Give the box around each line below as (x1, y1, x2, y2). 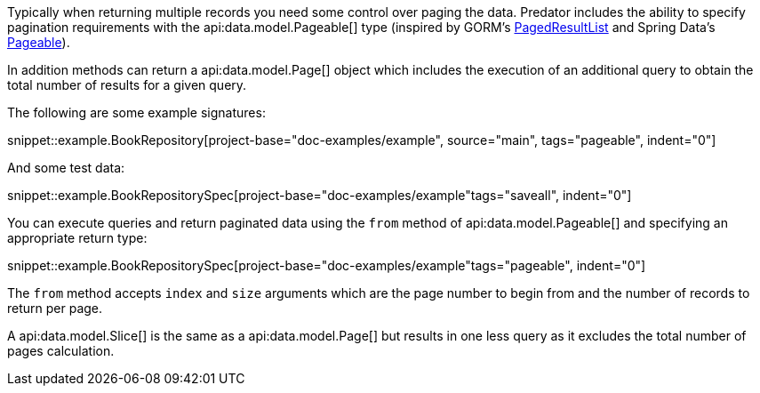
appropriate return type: (7, 230, 148, 245)
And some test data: (7, 160, 125, 175)
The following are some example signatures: (7, 105, 266, 120)
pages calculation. (7, 343, 115, 358)
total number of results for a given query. (7, 77, 247, 92)
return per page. (7, 301, 103, 316)
